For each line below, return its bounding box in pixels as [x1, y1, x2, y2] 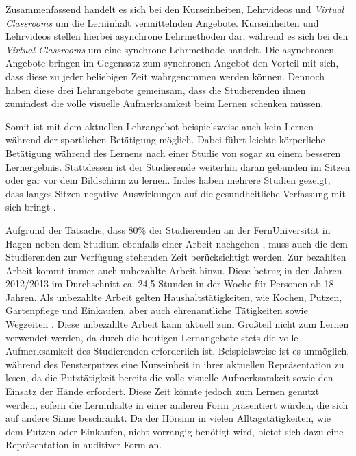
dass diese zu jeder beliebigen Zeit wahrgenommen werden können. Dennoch [5, 69, 325, 83]
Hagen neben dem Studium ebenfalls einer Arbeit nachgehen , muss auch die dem [5, 236, 348, 250]
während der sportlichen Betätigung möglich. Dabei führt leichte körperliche [5, 132, 325, 147]
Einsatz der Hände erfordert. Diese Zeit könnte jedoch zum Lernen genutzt [5, 384, 320, 398]
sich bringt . [5, 200, 56, 214]
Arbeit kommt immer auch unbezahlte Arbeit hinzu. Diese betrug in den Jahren [5, 263, 342, 277]
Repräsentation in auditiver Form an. [5, 437, 162, 452]
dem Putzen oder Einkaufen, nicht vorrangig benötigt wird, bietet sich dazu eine [5, 424, 344, 438]
